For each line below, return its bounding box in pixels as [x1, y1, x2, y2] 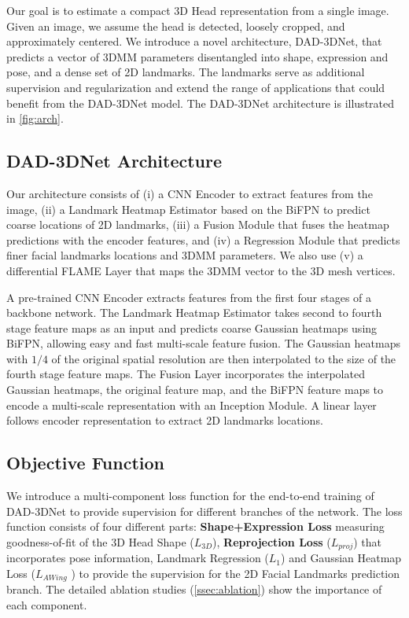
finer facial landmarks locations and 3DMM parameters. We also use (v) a [6, 247, 363, 263]
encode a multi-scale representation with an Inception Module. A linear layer [6, 396, 377, 413]
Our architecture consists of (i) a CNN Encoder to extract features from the [6, 185, 373, 201]
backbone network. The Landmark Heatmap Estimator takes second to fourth [6, 304, 382, 321]
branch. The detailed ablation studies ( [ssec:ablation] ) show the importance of [6, 581, 382, 598]
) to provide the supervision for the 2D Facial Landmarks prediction [71, 565, 400, 581]
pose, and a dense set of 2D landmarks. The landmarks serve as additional [6, 64, 365, 80]
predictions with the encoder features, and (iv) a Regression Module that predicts [6, 231, 400, 248]
